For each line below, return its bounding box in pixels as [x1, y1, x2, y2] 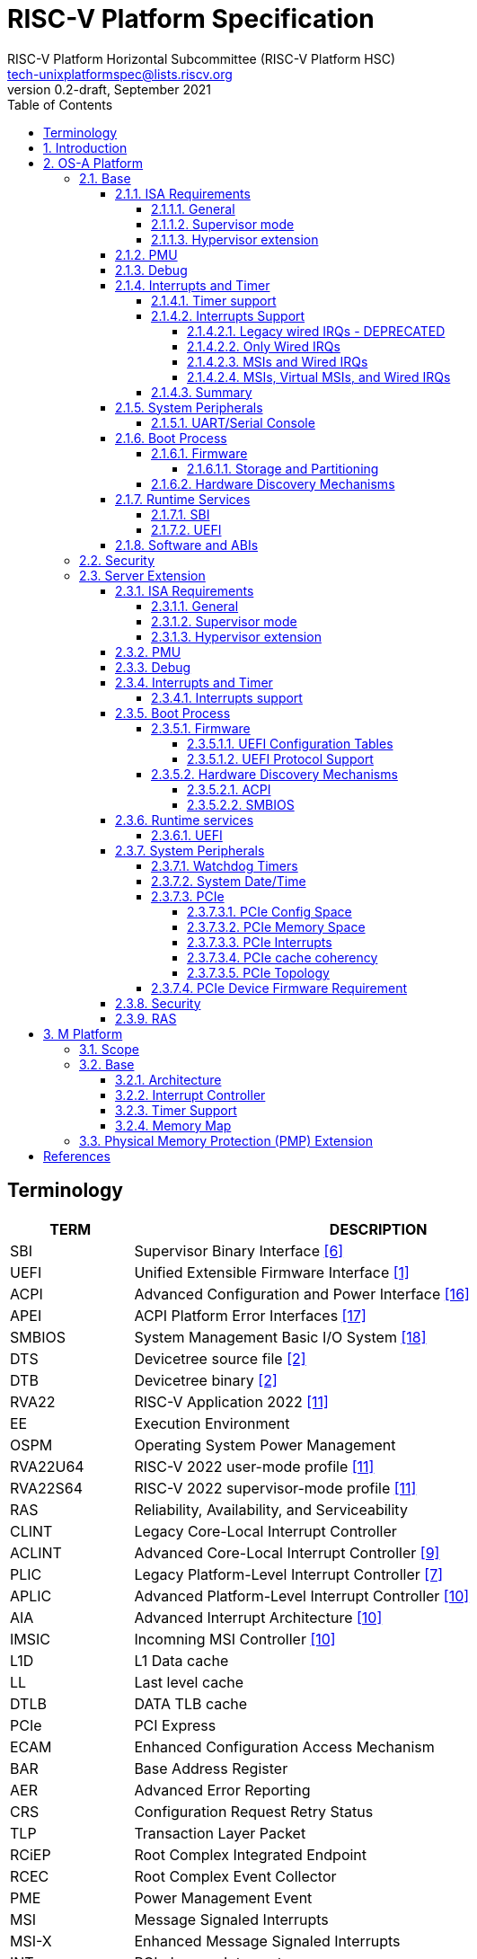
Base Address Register [134, 1759, 288, 1777]
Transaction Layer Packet [134, 1823, 306, 1842]
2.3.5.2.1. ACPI [187, 781, 271, 797]
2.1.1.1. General [151, 200, 235, 217]
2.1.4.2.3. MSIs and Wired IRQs [187, 353, 368, 369]
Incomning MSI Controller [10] [134, 1629, 336, 1648]
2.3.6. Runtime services [115, 811, 254, 828]
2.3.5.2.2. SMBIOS [187, 796, 295, 812]
